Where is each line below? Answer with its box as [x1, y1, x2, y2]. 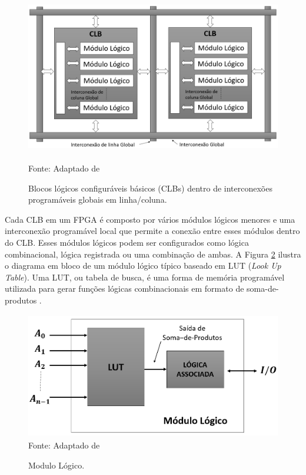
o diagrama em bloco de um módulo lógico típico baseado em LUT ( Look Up [5, 259, 281, 272]
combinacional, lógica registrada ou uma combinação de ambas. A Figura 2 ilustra [5, 248, 301, 260]
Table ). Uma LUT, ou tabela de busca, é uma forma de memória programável [5, 271, 285, 283]
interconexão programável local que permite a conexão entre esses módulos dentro [5, 225, 300, 237]
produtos [5, 293, 37, 306]
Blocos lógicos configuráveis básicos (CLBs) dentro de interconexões [28, 182, 272, 194]
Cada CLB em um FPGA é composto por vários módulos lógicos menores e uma [5, 213, 295, 225]
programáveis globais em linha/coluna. [28, 193, 167, 206]
